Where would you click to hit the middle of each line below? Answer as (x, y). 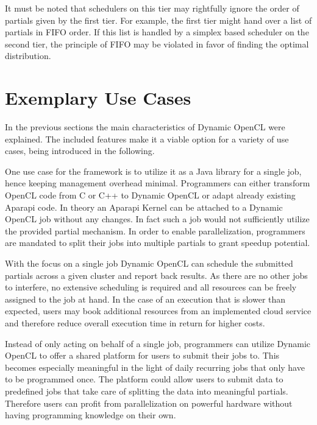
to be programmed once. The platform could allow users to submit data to (144, 379)
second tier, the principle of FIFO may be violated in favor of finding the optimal (157, 44)
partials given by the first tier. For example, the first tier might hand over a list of (158, 20)
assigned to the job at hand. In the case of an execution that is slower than (145, 299)
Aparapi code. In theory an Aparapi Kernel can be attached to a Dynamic (144, 207)
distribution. (28, 56)
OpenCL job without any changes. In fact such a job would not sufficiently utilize (157, 219)
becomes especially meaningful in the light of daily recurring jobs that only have (155, 367)
